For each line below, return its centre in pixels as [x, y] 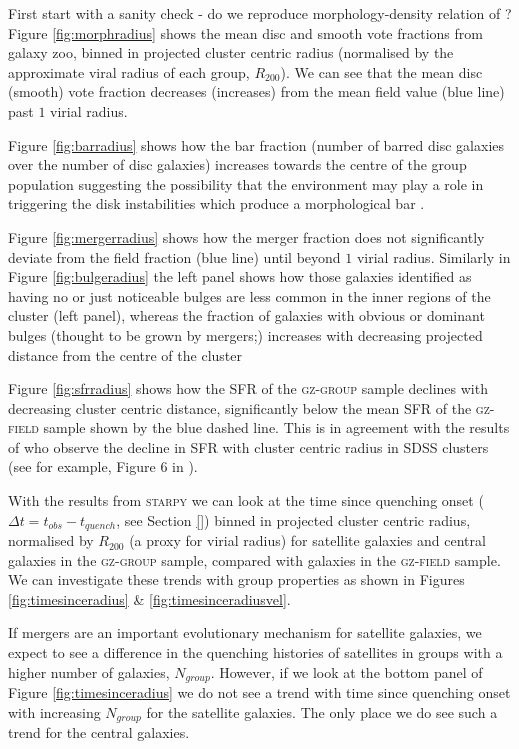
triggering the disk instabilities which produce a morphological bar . [216, 203]
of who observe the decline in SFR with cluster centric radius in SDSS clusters [248, 446]
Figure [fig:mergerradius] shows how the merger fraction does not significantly [246, 236]
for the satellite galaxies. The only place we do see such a [322, 711]
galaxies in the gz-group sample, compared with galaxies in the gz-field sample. [254, 559]
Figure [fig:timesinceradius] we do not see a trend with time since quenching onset [259, 692]
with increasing [54, 711]
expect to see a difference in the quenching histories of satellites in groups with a [255, 652]
